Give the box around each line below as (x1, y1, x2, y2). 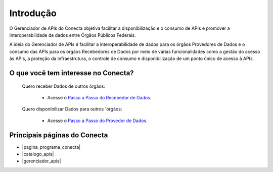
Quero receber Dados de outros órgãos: (22, 83, 106, 89)
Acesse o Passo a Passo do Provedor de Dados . (47, 118, 148, 124)
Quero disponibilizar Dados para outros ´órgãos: (22, 106, 122, 112)
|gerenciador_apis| (22, 158, 61, 164)
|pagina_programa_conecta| (22, 144, 81, 150)
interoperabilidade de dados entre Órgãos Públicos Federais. (9, 32, 136, 38)
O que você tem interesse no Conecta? (9, 69, 134, 77)
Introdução (9, 8, 57, 19)
